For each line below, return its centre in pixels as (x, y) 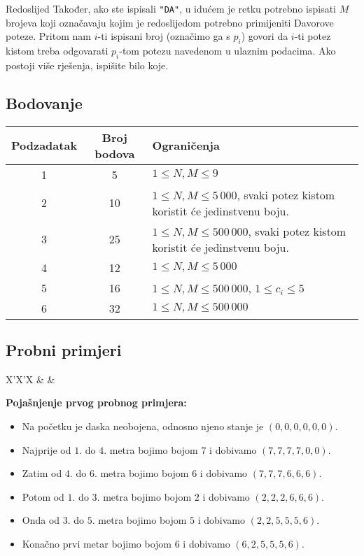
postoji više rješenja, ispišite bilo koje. (87, 65)
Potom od (43, 496)
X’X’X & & (30, 379)
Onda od (41, 520)
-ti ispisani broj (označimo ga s (164, 36)
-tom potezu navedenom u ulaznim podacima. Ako (227, 51)
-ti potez (313, 36)
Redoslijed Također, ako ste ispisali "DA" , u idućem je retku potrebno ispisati (171, 8)
